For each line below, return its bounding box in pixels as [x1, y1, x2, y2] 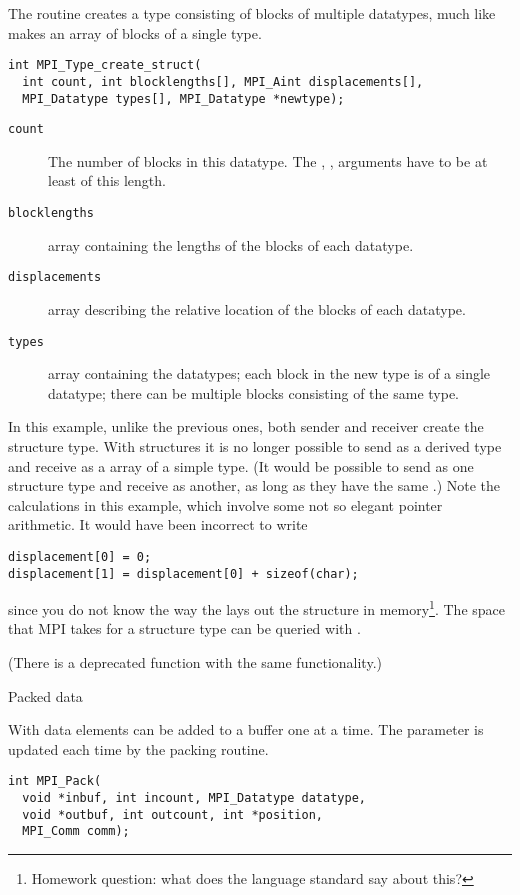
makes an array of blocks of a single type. [8, 22, 262, 43]
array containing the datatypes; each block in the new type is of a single [48, 363, 491, 384]
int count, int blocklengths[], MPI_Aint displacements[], [22, 74, 424, 89]
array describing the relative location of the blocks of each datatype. [48, 298, 466, 319]
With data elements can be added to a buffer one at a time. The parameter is [8, 719, 484, 740]
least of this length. [48, 170, 166, 191]
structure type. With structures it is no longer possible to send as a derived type [8, 435, 502, 456]
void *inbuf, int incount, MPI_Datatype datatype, [22, 791, 366, 806]
